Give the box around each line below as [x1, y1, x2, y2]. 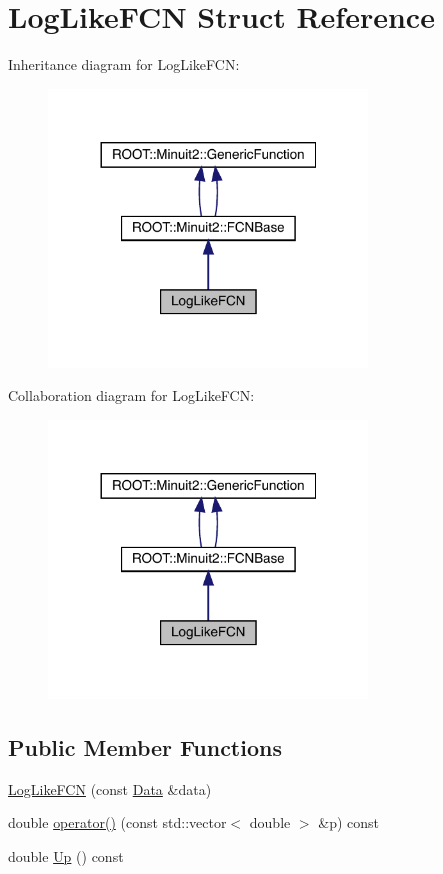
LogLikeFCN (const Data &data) [8, 778, 212, 799]
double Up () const [8, 845, 124, 866]
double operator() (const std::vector [8, 812, 227, 833]
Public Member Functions [8, 731, 282, 762]
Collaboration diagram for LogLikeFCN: [8, 385, 255, 406]
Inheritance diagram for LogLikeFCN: [8, 54, 240, 75]
